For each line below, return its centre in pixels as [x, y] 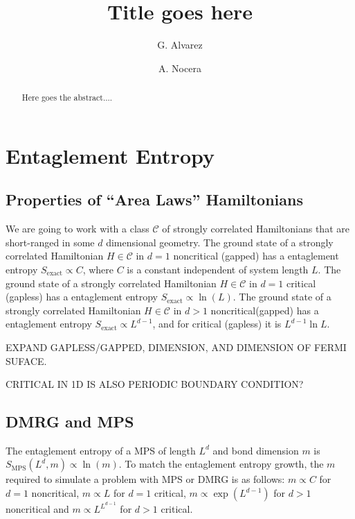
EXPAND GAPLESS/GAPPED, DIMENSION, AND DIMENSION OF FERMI [176, 347]
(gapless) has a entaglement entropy [82, 297]
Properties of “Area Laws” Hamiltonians [154, 199]
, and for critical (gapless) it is [217, 324]
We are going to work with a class [78, 229]
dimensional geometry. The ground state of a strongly [220, 242]
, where [98, 269]
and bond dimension [256, 450]
